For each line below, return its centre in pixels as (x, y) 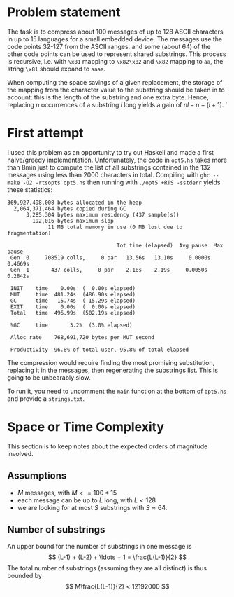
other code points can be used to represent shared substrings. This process (117, 54)
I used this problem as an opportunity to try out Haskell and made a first (111, 152)
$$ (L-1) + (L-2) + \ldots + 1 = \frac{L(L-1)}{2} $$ (117, 557)
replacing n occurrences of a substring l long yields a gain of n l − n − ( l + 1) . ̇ (116, 104)
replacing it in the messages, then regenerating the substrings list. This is (113, 370)
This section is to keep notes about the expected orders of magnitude (108, 446)
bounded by (24, 576)
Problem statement (64, 12)
